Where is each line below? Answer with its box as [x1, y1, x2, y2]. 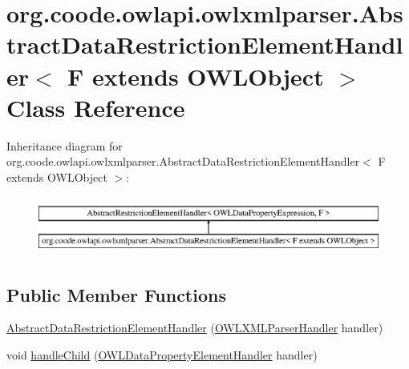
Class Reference [6, 90, 185, 123]
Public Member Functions [6, 282, 226, 307]
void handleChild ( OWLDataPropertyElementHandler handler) [6, 346, 318, 363]
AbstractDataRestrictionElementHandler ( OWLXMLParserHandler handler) [6, 319, 383, 336]
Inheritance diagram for [6, 137, 123, 154]
